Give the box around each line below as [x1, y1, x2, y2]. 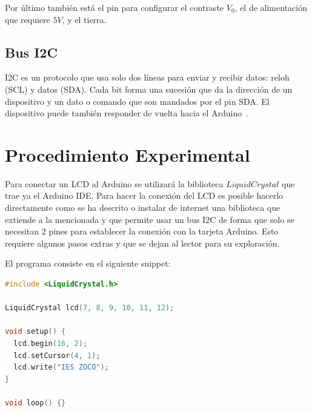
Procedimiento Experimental [5, 142, 250, 167]
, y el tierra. [62, 13, 107, 25]
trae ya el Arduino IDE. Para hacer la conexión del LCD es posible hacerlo [5, 189, 284, 202]
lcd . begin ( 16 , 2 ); [13, 339, 88, 348]
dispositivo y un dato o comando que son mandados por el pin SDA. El [5, 95, 270, 107]
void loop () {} [5, 398, 66, 407]
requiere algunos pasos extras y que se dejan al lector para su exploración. [5, 236, 280, 249]
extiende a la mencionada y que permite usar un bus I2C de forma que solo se [5, 213, 294, 225]
